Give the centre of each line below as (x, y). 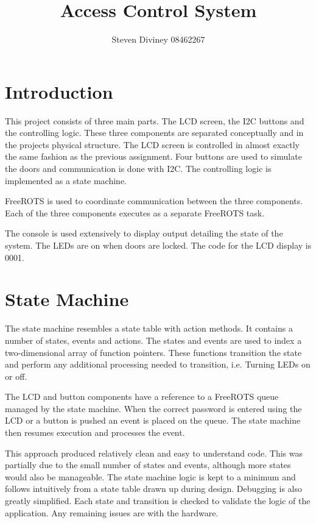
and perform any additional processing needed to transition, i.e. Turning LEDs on (158, 364)
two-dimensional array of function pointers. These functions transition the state (153, 352)
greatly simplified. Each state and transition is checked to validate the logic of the (158, 501)
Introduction (59, 91)
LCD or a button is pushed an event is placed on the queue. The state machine (153, 420)
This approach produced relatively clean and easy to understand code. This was (154, 453)
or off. (16, 376)
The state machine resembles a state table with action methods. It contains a (149, 328)
